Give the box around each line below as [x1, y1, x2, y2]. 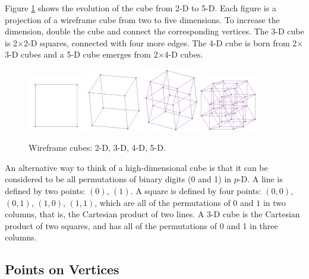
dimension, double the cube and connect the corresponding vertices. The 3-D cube [5, 25, 304, 37]
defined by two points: [5, 185, 86, 197]
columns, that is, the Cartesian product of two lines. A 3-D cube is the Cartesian [5, 208, 300, 220]
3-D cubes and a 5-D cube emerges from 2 [5, 48, 158, 61]
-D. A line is [238, 173, 283, 185]
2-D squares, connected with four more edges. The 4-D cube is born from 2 [23, 36, 297, 49]
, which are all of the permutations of [94, 196, 231, 208]
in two [263, 196, 286, 208]
